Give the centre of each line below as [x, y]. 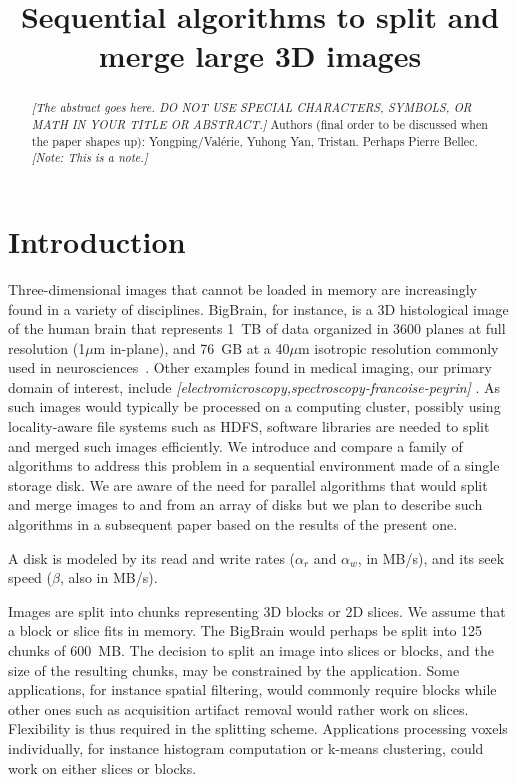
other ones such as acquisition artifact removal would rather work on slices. [238, 708]
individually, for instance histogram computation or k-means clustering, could [246, 747]
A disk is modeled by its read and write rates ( [152, 557]
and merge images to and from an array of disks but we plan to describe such [245, 504]
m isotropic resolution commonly [398, 347]
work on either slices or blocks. [102, 767]
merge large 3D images [260, 55]
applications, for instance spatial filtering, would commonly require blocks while [252, 689]
